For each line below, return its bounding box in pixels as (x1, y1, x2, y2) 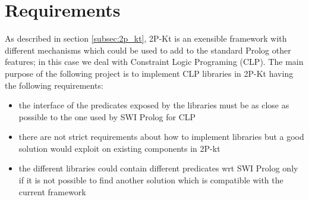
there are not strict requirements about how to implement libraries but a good (18, 130, 304, 143)
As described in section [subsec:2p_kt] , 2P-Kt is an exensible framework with (5, 32, 287, 45)
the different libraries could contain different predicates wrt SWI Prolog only (18, 162, 298, 174)
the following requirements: (5, 79, 103, 91)
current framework (18, 185, 86, 198)
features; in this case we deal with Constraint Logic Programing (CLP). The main (5, 55, 304, 68)
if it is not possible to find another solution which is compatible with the (18, 174, 283, 186)
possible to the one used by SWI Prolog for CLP (18, 110, 196, 123)
